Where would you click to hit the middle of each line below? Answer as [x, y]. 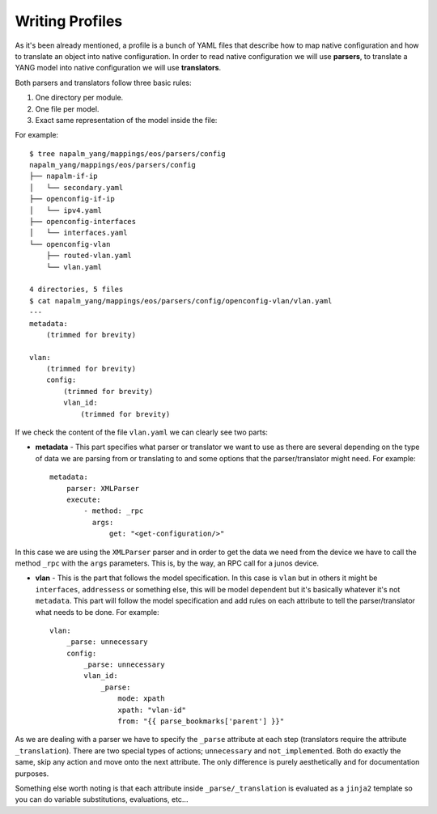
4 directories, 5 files [76, 290]
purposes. [32, 774]
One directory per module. [79, 98]
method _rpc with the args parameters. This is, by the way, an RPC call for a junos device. [167, 563]
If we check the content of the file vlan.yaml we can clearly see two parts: [142, 432]
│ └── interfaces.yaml [78, 233]
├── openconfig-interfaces [83, 222]
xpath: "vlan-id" [152, 710]
